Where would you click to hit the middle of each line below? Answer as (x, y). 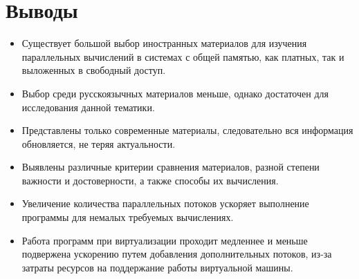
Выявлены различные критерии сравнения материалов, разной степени (171, 167)
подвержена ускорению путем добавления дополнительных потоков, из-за (177, 254)
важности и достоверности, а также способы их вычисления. (150, 180)
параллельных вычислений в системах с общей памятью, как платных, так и (183, 56)
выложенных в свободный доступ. (94, 70)
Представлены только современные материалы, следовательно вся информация (187, 130)
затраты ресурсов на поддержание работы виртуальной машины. (157, 267)
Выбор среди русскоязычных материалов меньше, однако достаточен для (175, 93)
